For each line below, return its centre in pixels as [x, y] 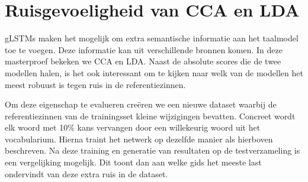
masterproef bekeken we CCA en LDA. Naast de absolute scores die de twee [143, 61]
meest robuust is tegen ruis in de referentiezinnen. [95, 84]
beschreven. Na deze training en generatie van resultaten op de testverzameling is [153, 150]
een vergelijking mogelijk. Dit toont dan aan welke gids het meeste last [133, 162]
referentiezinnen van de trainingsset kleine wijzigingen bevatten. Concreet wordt [150, 116]
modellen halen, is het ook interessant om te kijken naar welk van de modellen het [154, 72]
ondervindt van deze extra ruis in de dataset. [86, 173]
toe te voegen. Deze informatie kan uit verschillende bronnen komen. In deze [144, 49]
